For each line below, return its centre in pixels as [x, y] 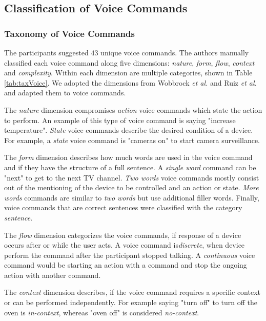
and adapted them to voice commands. [65, 93]
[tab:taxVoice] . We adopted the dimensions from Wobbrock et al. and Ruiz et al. [130, 82]
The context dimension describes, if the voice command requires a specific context [132, 292]
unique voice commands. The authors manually [175, 52]
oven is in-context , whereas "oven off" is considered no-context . [102, 312]
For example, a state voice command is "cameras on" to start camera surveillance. [132, 140]
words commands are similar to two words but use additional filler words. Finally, [132, 197]
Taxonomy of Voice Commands [69, 33]
